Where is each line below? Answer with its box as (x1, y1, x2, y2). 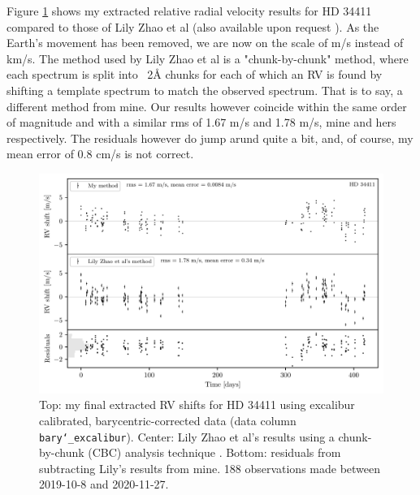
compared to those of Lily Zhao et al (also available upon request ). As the (6, 18, 379, 35)
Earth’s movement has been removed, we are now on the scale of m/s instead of (6, 34, 404, 51)
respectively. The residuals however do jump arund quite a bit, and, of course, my (6, 129, 414, 146)
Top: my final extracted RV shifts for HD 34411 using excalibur (39, 396, 355, 413)
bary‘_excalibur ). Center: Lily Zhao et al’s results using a (39, 428, 335, 445)
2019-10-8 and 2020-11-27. (39, 476, 169, 493)
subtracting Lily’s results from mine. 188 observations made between (39, 459, 381, 476)
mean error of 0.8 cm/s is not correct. (6, 145, 194, 162)
